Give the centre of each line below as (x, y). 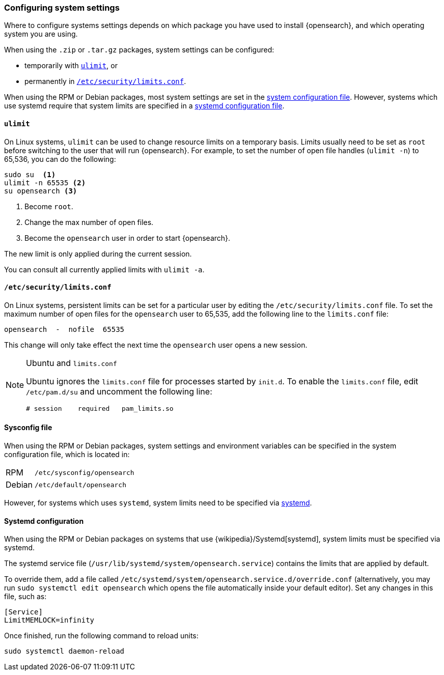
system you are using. (41, 34)
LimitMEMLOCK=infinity (49, 620)
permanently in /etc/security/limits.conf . (105, 81)
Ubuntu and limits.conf (72, 363)
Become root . (49, 206)
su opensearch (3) (41, 191)
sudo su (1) (30, 174)
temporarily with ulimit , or (71, 66)
